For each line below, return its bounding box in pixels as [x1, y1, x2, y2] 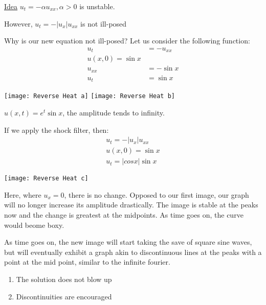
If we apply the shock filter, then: [4, 124, 109, 135]
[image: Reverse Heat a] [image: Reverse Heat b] [4, 92, 175, 100]
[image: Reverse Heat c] [4, 175, 88, 182]
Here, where [4, 189, 41, 200]
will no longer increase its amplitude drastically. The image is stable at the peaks [4, 199, 258, 210]
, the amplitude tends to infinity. [62, 107, 165, 118]
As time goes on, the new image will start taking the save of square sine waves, [4, 237, 252, 247]
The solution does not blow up [16, 274, 112, 285]
